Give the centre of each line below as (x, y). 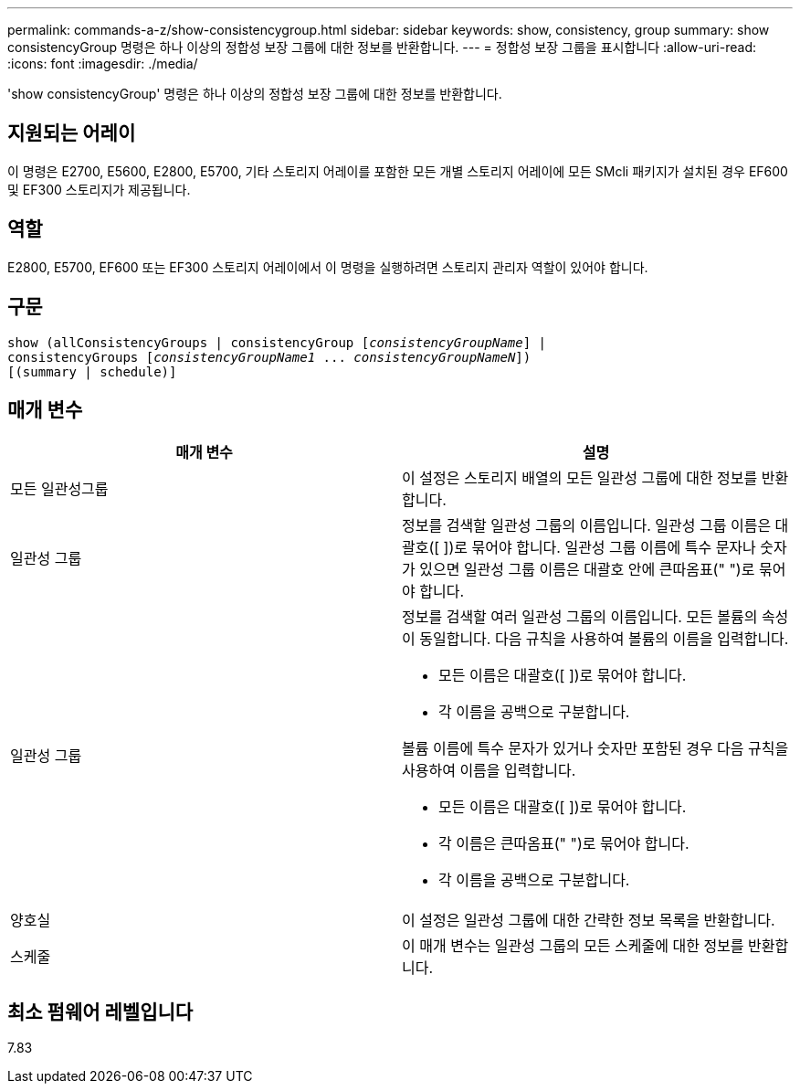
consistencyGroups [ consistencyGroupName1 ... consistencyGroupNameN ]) (269, 357)
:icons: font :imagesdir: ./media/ (103, 64)
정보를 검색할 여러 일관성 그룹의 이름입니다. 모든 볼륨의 (580, 617)
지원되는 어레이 (72, 133)
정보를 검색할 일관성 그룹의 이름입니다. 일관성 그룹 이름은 (587, 526)
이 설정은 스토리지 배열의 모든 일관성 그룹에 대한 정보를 (580, 478)
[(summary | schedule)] (92, 371)
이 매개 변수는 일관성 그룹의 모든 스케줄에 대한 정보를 (573, 946)
